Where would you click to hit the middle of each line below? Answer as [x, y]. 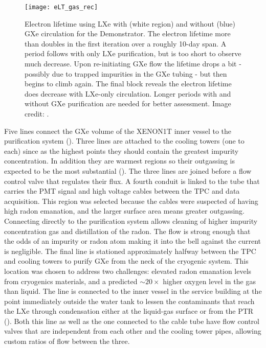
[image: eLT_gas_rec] [61, 7]
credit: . [37, 113]
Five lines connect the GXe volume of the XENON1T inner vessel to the [118, 131]
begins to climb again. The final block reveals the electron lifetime [128, 84]
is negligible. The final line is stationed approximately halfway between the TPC [130, 251]
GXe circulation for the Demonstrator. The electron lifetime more [128, 33]
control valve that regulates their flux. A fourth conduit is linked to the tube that [132, 181]
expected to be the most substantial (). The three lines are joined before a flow [128, 170]
